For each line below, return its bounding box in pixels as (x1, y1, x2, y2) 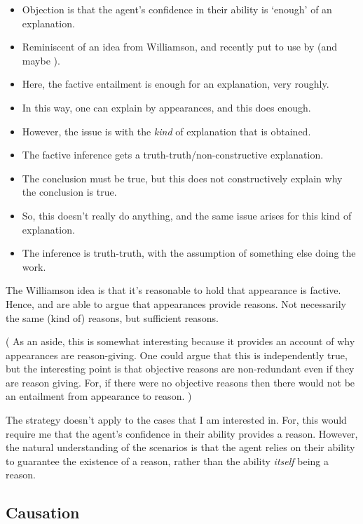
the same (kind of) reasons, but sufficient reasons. (6, 310, 219, 325)
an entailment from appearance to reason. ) (6, 389, 192, 403)
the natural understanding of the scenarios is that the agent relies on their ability (6, 440, 355, 455)
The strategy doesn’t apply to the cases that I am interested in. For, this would (6, 412, 347, 427)
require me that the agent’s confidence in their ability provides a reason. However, (6, 426, 358, 441)
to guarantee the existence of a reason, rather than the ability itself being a (6, 453, 329, 468)
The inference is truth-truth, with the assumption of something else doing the (22, 246, 356, 260)
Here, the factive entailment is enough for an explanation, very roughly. (22, 76, 329, 91)
